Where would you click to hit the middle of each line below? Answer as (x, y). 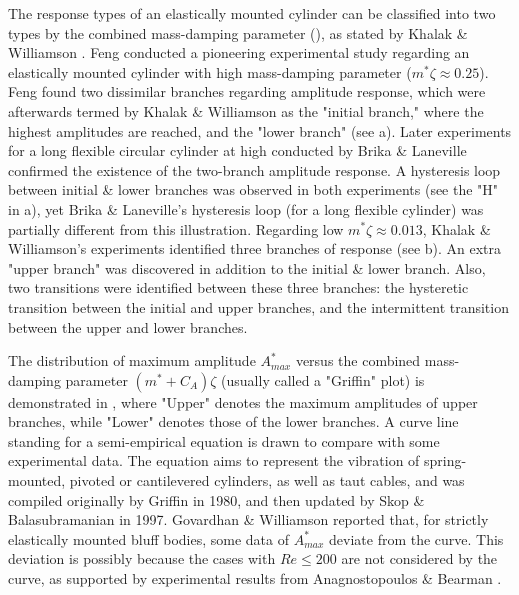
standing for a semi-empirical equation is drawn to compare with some (224, 440)
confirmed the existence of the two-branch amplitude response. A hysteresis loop (254, 169)
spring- (445, 460)
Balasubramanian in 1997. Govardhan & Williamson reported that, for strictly (248, 519)
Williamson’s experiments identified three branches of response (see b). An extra (255, 248)
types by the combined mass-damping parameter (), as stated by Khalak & (238, 32)
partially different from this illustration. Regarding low (176, 228)
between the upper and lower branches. (128, 326)
